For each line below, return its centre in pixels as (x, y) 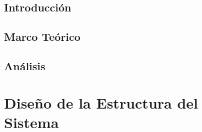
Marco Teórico (42, 37)
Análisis (25, 66)
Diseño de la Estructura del (101, 102)
